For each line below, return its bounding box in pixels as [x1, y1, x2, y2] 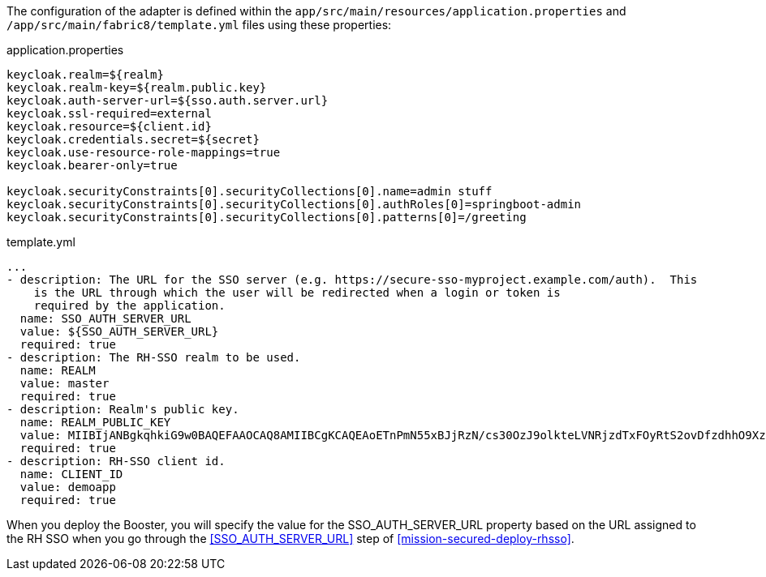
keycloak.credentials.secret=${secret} [6, 133, 260, 146]
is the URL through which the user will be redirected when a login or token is [33, 286, 561, 299]
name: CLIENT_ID [19, 468, 123, 481]
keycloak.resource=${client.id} [6, 120, 212, 133]
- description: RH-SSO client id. [6, 455, 226, 468]
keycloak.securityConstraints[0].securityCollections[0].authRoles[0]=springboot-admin [6, 198, 582, 211]
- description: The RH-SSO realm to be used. [6, 351, 301, 364]
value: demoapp [19, 481, 116, 494]
